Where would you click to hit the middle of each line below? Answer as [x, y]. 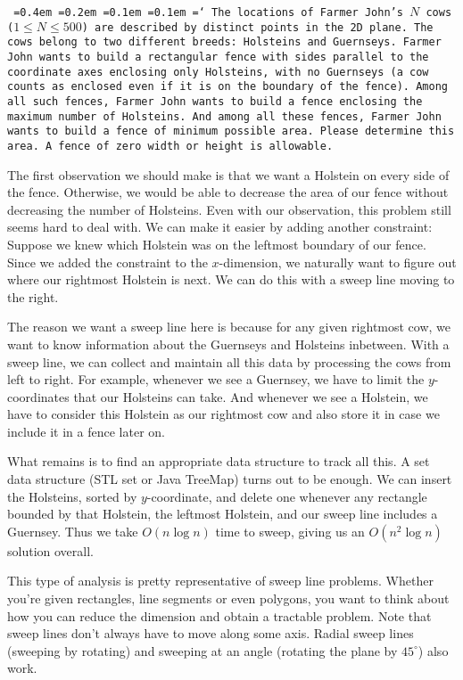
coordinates [38, 396]
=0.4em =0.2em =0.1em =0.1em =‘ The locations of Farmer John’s [208, 12]
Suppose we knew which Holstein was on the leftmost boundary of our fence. [217, 244]
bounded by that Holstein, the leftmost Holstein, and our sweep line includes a [223, 514]
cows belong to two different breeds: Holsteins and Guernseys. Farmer [224, 42]
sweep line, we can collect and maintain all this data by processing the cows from [229, 361]
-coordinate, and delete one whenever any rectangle [287, 496]
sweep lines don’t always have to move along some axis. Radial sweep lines [211, 633]
